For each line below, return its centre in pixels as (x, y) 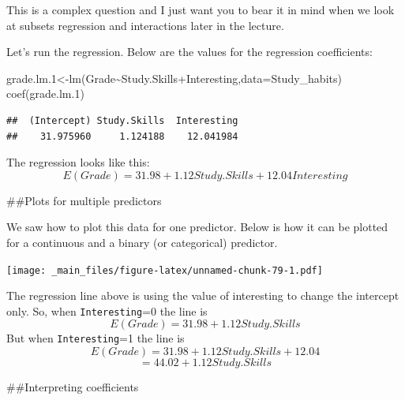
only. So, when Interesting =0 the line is (107, 310)
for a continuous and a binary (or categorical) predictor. (142, 242)
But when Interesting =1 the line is (96, 338)
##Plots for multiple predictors (84, 200)
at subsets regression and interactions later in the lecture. (145, 25)
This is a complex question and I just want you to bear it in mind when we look (201, 9)
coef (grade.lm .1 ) (45, 93)
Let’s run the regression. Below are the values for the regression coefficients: (189, 52)
